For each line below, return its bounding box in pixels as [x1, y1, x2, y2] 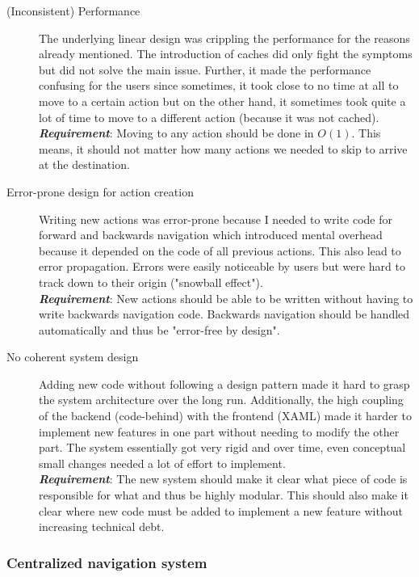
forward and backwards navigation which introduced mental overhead [39, 226, 383, 243]
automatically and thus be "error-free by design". [39, 321, 280, 338]
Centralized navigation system [6, 552, 207, 572]
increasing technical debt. [39, 518, 165, 535]
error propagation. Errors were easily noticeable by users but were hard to [39, 258, 405, 275]
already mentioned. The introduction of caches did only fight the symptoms [39, 45, 413, 62]
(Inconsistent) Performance [6, 2, 140, 19]
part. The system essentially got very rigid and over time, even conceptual [39, 439, 406, 456]
